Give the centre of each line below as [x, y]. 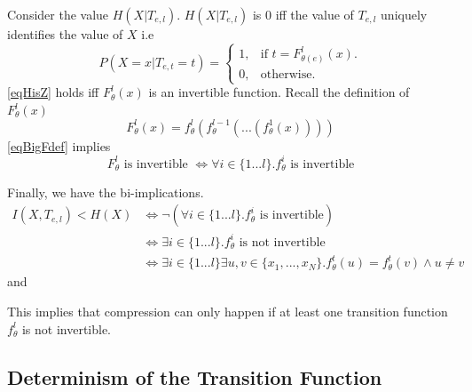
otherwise [286, 75]
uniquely [404, 14]
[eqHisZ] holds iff [53, 92]
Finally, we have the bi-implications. [106, 192]
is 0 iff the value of [303, 14]
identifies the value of [65, 34]
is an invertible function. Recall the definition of [279, 92]
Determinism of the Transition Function [195, 376]
